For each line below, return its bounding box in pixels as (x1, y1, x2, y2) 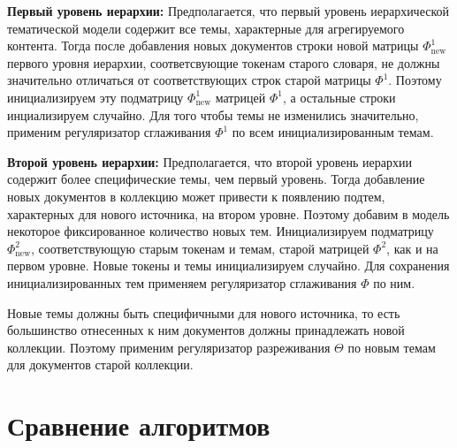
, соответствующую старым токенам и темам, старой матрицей (31, 239, 369, 257)
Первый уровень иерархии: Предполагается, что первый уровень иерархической (7, 2, 450, 19)
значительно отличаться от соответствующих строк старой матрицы (7, 71, 371, 89)
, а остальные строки (283, 87, 396, 106)
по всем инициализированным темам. (232, 123, 434, 141)
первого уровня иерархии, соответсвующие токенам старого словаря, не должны (7, 53, 440, 72)
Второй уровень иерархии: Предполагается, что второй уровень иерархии (7, 152, 413, 171)
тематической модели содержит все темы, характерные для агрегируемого (7, 19, 405, 37)
